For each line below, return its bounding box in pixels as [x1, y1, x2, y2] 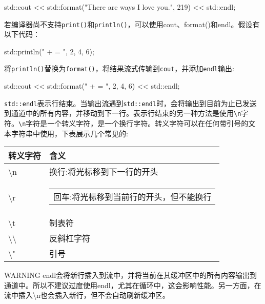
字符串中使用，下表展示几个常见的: [11, 128, 128, 138]
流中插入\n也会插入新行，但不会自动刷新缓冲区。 [4, 290, 170, 300]
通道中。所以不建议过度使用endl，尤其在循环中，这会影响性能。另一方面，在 [4, 279, 261, 290]
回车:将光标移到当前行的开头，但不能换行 [53, 191, 212, 203]
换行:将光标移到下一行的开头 [49, 166, 158, 178]
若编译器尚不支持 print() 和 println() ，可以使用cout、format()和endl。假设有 [4, 18, 260, 29]
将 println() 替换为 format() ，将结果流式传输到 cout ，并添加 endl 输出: [4, 63, 234, 74]
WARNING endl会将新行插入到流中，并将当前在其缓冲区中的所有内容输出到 [4, 270, 257, 280]
